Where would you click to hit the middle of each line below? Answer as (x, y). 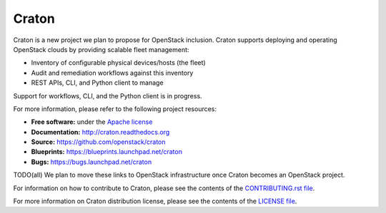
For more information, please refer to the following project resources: (115, 109)
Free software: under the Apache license (92, 122)
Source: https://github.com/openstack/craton (98, 142)
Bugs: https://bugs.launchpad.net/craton (91, 162)
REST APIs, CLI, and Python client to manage (97, 83)
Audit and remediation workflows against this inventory (112, 73)
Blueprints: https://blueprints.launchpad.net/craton (107, 152)
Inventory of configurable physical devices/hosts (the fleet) (119, 63)
